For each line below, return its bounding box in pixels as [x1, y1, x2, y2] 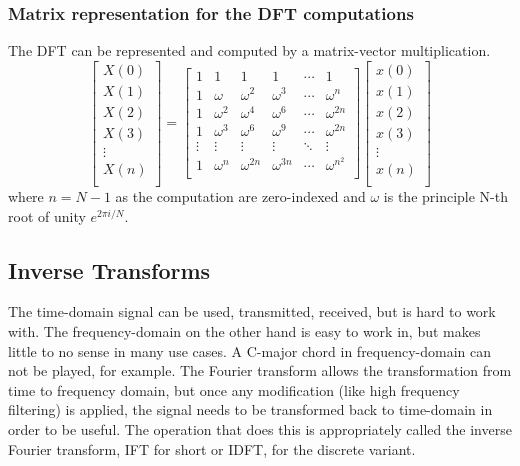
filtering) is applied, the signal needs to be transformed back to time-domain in [8, 399, 493, 420]
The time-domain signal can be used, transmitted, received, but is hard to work [8, 301, 496, 322]
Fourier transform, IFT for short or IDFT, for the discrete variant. [8, 438, 416, 459]
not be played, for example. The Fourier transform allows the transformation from [8, 360, 512, 381]
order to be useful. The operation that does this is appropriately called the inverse [8, 418, 512, 439]
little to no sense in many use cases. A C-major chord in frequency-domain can [8, 340, 492, 361]
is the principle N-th [383, 186, 509, 207]
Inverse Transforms [8, 254, 211, 285]
